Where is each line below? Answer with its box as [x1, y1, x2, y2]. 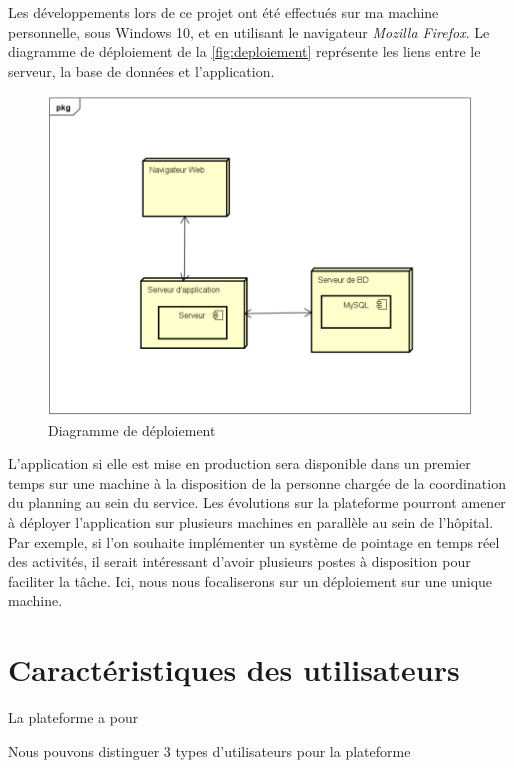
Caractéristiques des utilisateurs [8, 649, 460, 690]
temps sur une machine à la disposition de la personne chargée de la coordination [8, 472, 506, 493]
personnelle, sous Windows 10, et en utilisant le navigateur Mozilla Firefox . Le [8, 21, 490, 42]
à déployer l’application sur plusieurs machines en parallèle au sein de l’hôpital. [8, 511, 494, 532]
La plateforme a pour [8, 707, 139, 728]
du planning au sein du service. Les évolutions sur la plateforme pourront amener [8, 492, 506, 513]
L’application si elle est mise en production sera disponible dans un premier [8, 453, 471, 474]
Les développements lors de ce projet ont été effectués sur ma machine [8, 2, 439, 22]
